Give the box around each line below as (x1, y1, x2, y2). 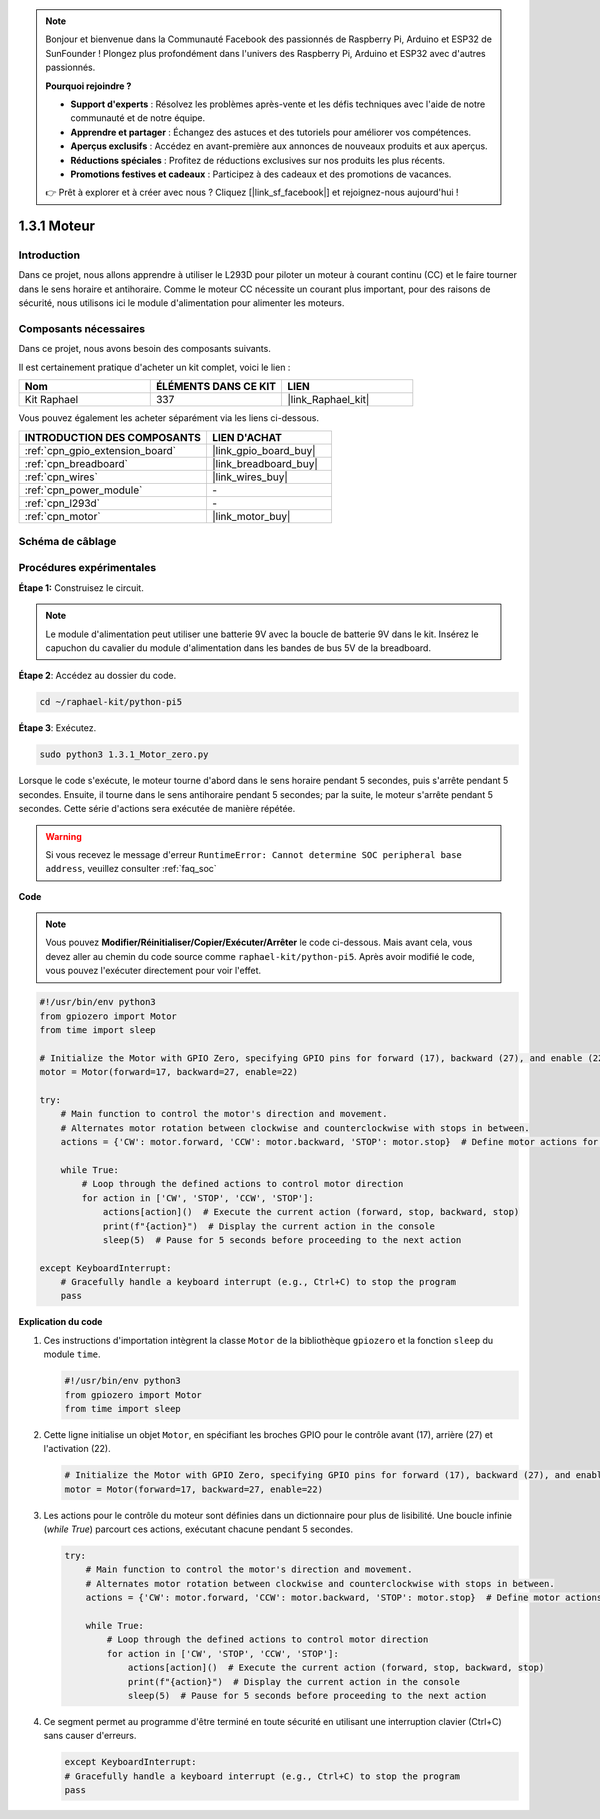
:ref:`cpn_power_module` (24, 483, 143, 497)
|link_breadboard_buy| (211, 456, 319, 470)
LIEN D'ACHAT (211, 430, 282, 444)
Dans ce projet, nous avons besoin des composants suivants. (18, 343, 272, 355)
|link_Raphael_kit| (287, 393, 370, 407)
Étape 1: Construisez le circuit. (18, 581, 144, 594)
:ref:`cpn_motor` (24, 509, 101, 523)
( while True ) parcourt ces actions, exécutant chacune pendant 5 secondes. (43, 1523, 354, 1535)
